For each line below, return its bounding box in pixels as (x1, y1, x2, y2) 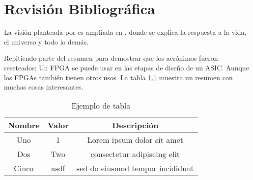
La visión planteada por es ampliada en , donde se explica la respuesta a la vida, (4, 27, 247, 37)
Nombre (8, 119, 40, 131)
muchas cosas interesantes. (4, 82, 84, 92)
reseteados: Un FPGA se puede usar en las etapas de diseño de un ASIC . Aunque (4, 62, 249, 72)
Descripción (112, 119, 159, 131)
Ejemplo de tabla (71, 99, 131, 111)
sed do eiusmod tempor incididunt (76, 162, 194, 174)
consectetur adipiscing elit (90, 148, 180, 159)
